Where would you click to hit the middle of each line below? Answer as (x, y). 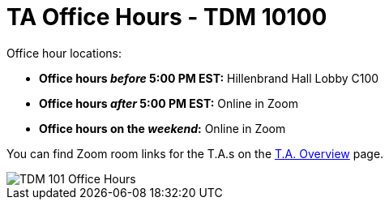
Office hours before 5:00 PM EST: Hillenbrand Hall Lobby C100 (209, 78)
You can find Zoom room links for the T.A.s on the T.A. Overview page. (195, 153)
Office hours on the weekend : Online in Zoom (162, 128)
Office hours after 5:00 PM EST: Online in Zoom (169, 103)
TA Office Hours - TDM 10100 (167, 17)
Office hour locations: (64, 53)
